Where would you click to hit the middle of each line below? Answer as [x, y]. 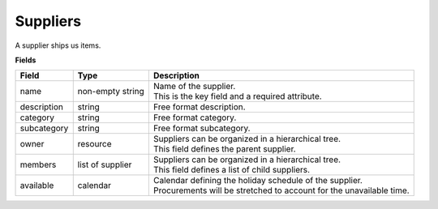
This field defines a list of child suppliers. [232, 170]
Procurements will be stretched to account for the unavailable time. [281, 190]
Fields [26, 60]
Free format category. [195, 117]
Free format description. [200, 107]
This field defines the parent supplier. [224, 149]
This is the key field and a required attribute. [237, 96]
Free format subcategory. [202, 128]
